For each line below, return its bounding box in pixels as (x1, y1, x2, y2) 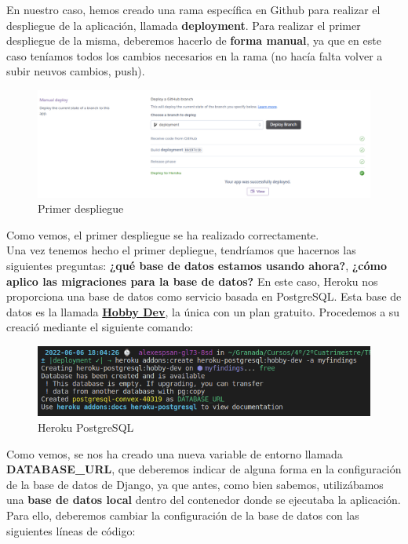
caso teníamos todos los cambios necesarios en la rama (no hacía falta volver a (6, 47, 383, 64)
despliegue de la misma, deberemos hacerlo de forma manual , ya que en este (6, 32, 381, 49)
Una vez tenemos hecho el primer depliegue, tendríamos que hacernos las (6, 242, 356, 258)
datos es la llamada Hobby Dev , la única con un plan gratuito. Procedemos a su (6, 303, 400, 319)
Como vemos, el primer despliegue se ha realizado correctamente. (6, 226, 319, 243)
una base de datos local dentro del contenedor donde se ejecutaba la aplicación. (6, 491, 401, 508)
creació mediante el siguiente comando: (6, 319, 194, 335)
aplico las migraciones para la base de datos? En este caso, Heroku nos (6, 272, 378, 289)
